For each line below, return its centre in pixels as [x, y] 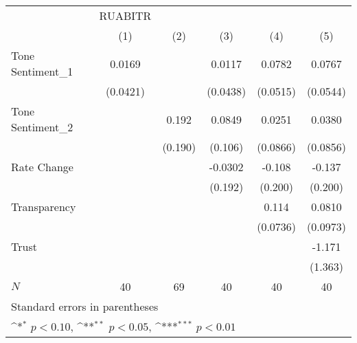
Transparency [44, 207]
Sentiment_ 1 [42, 71]
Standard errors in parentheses [85, 306]
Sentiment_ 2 [42, 127]
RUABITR [125, 15]
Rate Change [42, 167]
